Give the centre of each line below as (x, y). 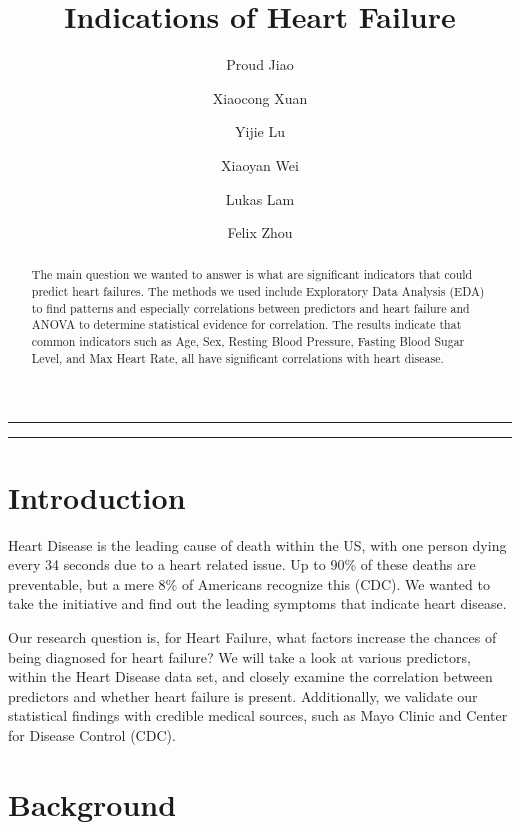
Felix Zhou (260, 232)
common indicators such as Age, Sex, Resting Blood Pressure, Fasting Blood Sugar (248, 341)
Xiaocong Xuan (260, 97)
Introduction (97, 496)
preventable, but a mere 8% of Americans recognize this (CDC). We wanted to (249, 583)
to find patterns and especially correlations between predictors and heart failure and (250, 307)
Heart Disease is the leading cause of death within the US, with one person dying (257, 544)
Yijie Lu (260, 131)
